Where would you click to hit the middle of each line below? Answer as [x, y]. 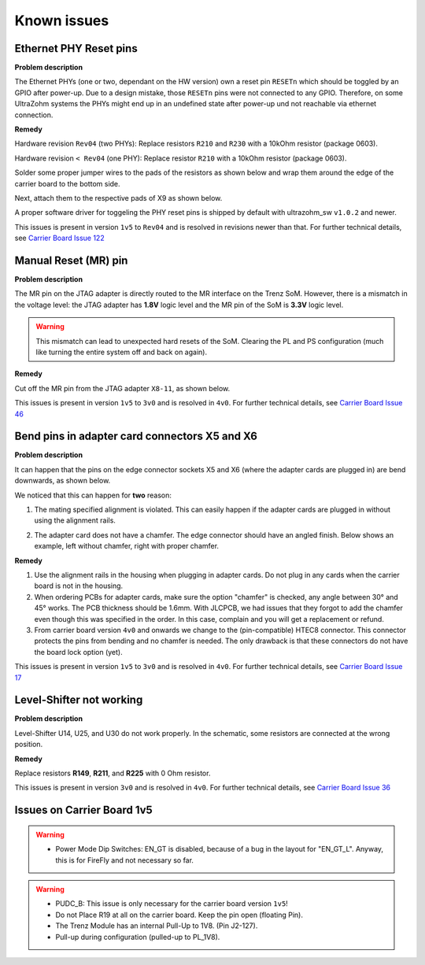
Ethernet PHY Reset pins [76, 48]
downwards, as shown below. [63, 481]
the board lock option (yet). [78, 652]
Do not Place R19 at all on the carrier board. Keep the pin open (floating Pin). [179, 915]
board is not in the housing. [79, 586]
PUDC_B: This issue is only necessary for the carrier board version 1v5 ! [172, 904]
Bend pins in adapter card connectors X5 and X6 [136, 436]
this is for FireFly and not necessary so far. [125, 860]
